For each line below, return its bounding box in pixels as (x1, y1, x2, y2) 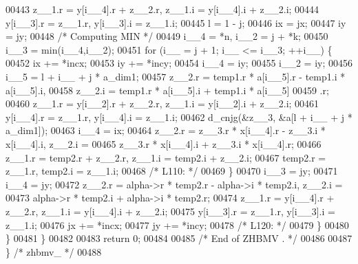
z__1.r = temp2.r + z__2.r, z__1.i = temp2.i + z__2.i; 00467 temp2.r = (6, 150, 326, 164)
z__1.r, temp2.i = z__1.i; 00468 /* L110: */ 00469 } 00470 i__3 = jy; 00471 (6, 164, 338, 178)
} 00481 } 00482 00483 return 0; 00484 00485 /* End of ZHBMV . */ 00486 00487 (6, 231, 352, 245)
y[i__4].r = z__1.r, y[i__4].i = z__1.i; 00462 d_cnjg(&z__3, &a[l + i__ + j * (6, 109, 352, 124)
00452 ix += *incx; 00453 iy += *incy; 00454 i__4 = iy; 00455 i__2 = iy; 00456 (6, 56, 352, 70)
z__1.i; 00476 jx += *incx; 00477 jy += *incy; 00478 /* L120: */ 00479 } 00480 (6, 217, 349, 232)
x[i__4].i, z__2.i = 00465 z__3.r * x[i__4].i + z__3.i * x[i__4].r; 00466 (6, 136, 322, 151)
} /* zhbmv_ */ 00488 (6, 244, 102, 258)
